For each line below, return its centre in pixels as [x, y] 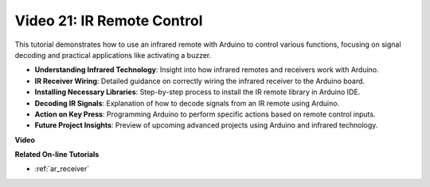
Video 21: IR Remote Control [109, 21]
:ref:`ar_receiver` [62, 169]
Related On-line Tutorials [57, 155]
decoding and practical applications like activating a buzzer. [113, 55]
